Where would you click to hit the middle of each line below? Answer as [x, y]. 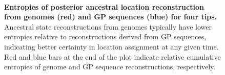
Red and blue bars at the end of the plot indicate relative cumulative [113, 56]
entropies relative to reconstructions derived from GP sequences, [105, 36]
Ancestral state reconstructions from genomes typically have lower [108, 26]
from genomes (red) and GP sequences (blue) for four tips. [110, 17]
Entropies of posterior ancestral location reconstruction [104, 6]
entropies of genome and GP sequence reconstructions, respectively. [110, 67]
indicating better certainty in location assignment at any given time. [111, 46]
